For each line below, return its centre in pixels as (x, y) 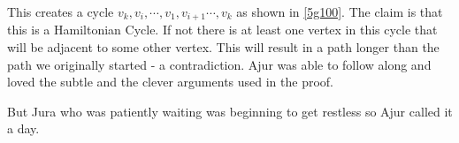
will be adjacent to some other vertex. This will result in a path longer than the (223, 47)
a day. (23, 128)
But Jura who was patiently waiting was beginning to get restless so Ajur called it (230, 111)
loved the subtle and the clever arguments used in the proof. (171, 82)
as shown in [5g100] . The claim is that (340, 11)
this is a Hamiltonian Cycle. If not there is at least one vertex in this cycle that (222, 30)
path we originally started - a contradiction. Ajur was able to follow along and (219, 64)
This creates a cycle (61, 11)
